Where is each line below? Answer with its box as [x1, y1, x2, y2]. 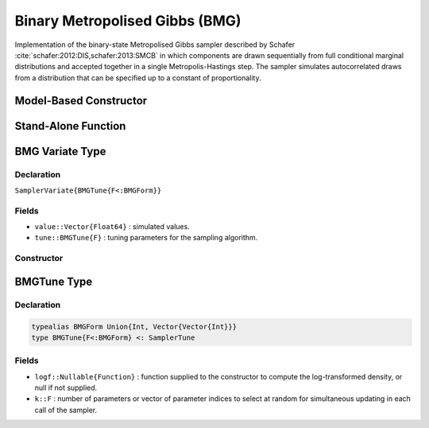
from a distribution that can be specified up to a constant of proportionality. [14, 72, 261, 83]
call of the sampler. [34, 405, 98, 414]
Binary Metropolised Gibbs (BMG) [14, 12, 242, 29]
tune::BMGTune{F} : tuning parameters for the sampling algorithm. [34, 233, 258, 243]
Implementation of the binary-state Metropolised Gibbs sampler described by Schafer [14, 40, 296, 49]
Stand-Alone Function [14, 119, 126, 133]
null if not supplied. [34, 383, 98, 393]
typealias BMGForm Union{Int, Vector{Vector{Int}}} [31, 322, 238, 331]
